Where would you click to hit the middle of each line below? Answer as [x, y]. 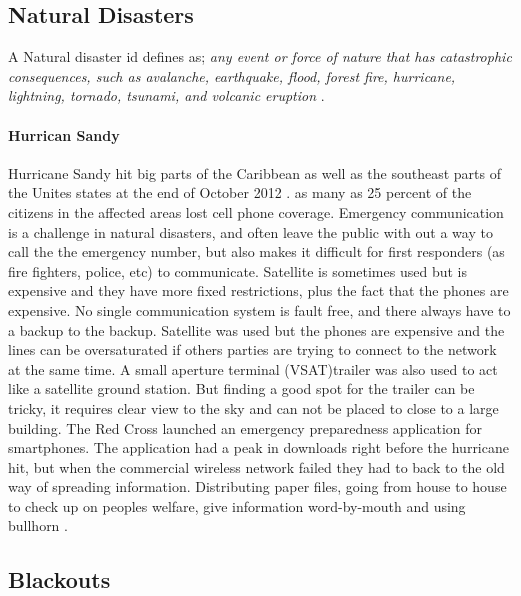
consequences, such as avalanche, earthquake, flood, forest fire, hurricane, [232, 75]
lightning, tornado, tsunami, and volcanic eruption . [166, 95]
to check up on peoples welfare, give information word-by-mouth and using [237, 505]
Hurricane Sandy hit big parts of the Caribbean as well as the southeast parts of [255, 172]
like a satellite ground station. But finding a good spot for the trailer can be [241, 388]
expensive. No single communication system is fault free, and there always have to [259, 309]
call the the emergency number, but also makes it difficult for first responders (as [256, 251]
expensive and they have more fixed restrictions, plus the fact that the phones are [258, 290]
